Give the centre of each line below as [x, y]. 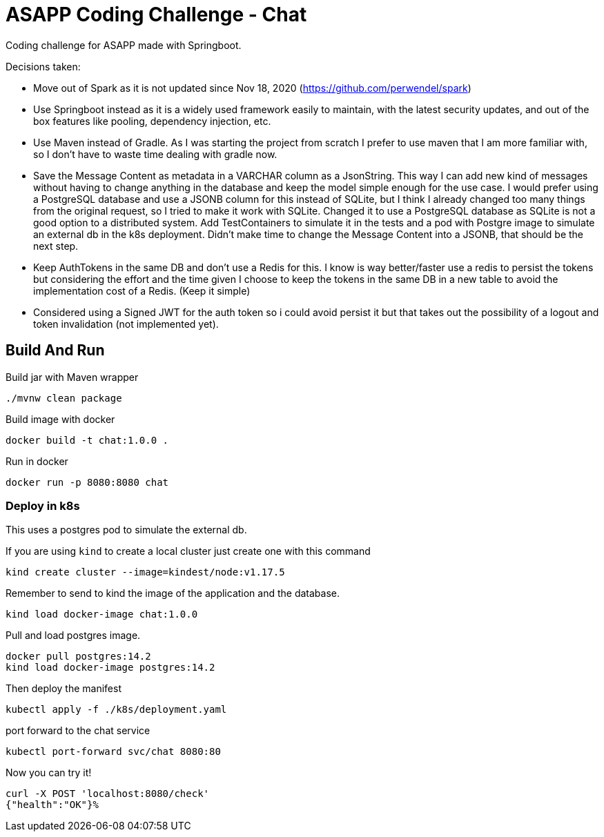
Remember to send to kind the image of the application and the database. [173, 593]
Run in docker [37, 461]
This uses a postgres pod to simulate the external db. [126, 530]
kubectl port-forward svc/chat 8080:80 [113, 752]
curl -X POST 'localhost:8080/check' [108, 794]
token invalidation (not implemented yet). [126, 324]
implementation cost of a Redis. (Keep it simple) [142, 291]
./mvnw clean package [64, 398]
